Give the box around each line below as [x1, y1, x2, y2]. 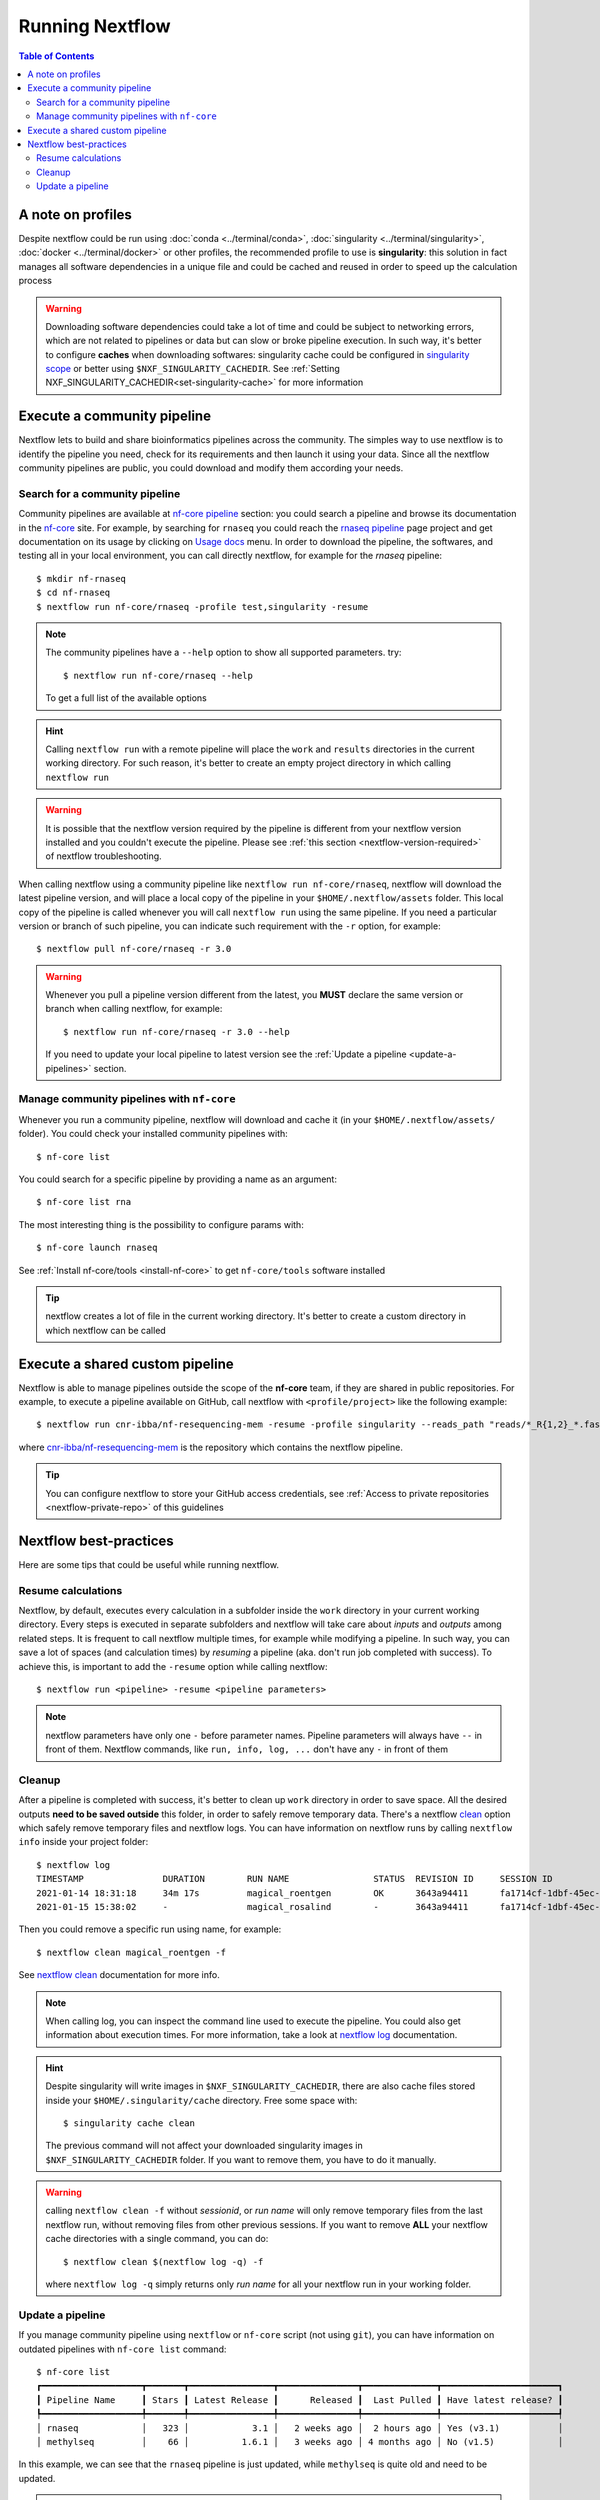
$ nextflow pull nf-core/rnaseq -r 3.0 [36, 943, 232, 955]
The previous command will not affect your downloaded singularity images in [45, 2140, 364, 2152]
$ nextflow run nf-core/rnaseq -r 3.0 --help [63, 1026, 290, 1037]
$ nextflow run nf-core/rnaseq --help [63, 670, 254, 681]
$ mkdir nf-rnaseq [36, 573, 127, 584]
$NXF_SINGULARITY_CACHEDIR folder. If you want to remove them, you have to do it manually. [45, 2153, 437, 2165]
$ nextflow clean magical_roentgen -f [36, 1946, 227, 1958]
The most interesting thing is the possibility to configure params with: [18, 1218, 304, 1230]
